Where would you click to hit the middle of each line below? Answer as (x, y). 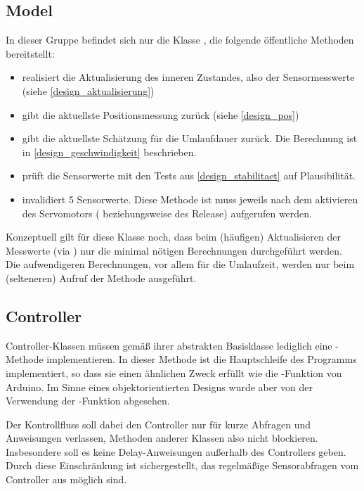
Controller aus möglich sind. (66, 479)
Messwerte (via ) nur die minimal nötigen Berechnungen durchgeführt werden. (174, 250)
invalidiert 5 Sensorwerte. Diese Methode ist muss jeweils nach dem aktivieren (190, 199)
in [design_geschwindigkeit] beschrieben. (109, 152)
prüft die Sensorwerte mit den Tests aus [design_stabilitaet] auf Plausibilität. (189, 176)
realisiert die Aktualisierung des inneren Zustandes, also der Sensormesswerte (188, 77)
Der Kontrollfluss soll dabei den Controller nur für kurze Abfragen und (158, 424)
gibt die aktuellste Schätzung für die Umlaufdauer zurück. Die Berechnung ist (190, 138)
